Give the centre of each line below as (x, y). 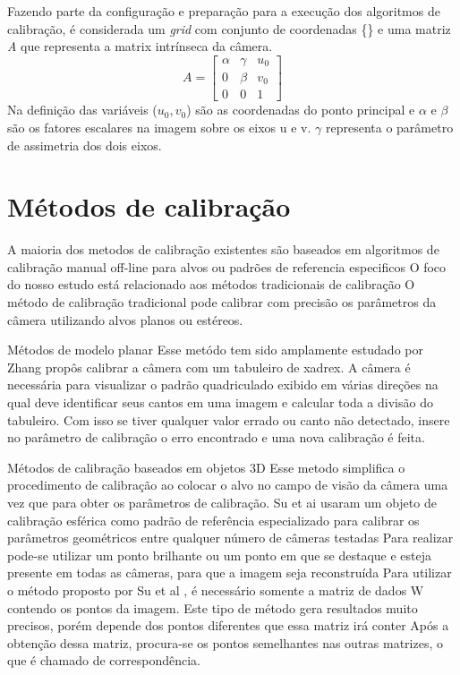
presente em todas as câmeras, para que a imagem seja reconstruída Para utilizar (230, 572)
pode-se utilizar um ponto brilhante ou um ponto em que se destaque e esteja (220, 555)
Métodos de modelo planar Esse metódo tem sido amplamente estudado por (215, 350)
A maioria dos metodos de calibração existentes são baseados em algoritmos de (223, 249)
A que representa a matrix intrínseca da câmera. (140, 46)
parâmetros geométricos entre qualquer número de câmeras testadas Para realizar (230, 538)
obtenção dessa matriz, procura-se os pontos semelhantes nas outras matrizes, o (226, 642)
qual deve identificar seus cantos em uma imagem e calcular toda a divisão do (220, 402)
